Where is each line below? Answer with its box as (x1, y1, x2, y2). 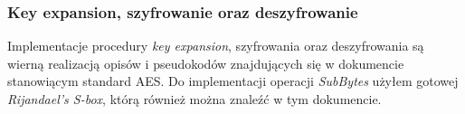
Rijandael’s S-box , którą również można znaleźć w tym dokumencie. (7, 90, 382, 108)
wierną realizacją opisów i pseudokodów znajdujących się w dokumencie (7, 53, 404, 72)
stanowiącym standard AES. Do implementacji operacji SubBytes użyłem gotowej (7, 71, 459, 90)
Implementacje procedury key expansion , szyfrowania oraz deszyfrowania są (7, 36, 424, 55)
